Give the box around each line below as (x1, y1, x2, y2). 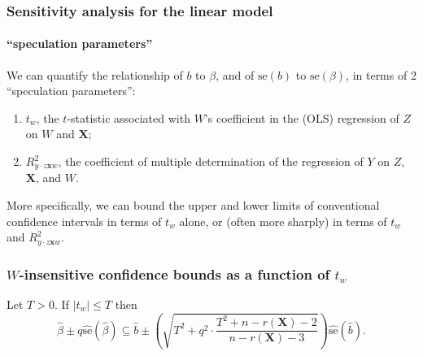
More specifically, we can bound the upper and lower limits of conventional (7, 197, 380, 214)
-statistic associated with (67, 109, 190, 126)
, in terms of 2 (346, 66, 416, 83)
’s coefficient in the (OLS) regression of (204, 109, 399, 126)
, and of (216, 66, 255, 83)
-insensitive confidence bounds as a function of (19, 263, 330, 284)
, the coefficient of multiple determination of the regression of (58, 153, 364, 170)
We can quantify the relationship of (7, 66, 183, 83)
